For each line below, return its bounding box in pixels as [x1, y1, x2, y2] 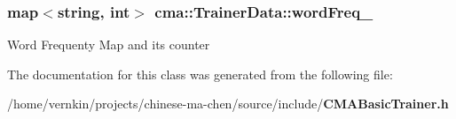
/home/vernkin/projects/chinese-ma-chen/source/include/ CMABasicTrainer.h [7, 94, 449, 113]
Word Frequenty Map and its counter [7, 35, 210, 54]
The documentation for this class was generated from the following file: [7, 64, 393, 83]
